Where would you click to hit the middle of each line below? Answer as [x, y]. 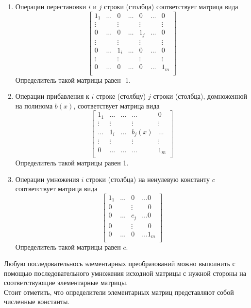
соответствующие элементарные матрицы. [66, 282]
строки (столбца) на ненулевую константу [148, 179]
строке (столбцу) [121, 96]
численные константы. [37, 301]
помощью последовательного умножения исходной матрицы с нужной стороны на [125, 273]
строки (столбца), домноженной [200, 96]
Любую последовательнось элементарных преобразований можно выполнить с [120, 263]
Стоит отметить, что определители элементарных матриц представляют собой [119, 292]
